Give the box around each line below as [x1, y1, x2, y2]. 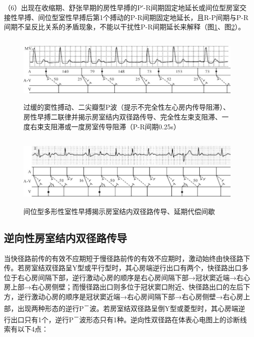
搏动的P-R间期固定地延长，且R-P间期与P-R [109, 12, 249, 22]
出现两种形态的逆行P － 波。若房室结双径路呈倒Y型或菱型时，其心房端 [17, 301, 238, 313]
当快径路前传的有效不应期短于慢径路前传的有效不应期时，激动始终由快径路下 [4, 253, 250, 263]
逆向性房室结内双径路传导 [4, 230, 127, 245]
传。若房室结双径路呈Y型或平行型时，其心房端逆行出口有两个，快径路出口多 [4, 263, 249, 273]
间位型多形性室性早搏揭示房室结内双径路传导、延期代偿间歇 [23, 206, 215, 216]
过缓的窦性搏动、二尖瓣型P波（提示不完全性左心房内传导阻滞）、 [23, 102, 230, 112]
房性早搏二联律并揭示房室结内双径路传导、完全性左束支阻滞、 [23, 111, 222, 121]
